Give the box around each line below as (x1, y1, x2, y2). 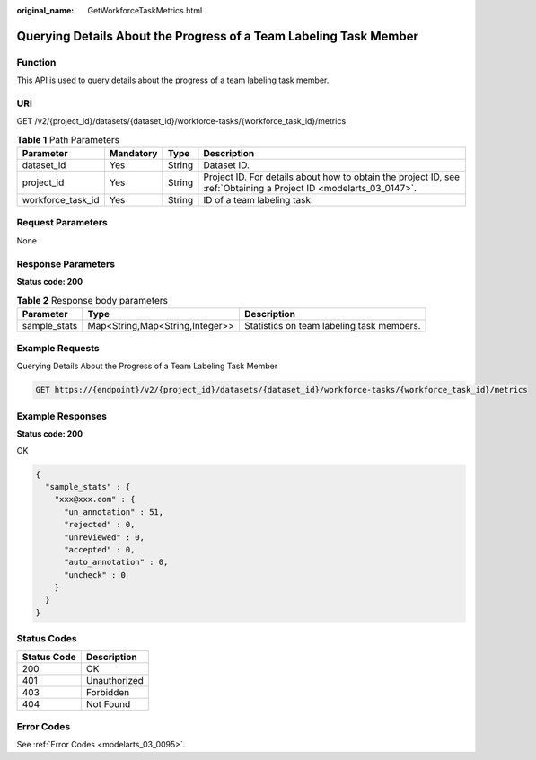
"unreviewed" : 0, (64, 532, 145, 543)
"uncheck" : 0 (64, 570, 126, 579)
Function (16, 56, 57, 68)
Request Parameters (16, 217, 108, 229)
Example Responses (16, 410, 108, 422)
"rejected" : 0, (64, 519, 136, 530)
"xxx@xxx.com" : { (54, 494, 136, 505)
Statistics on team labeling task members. (243, 319, 421, 331)
